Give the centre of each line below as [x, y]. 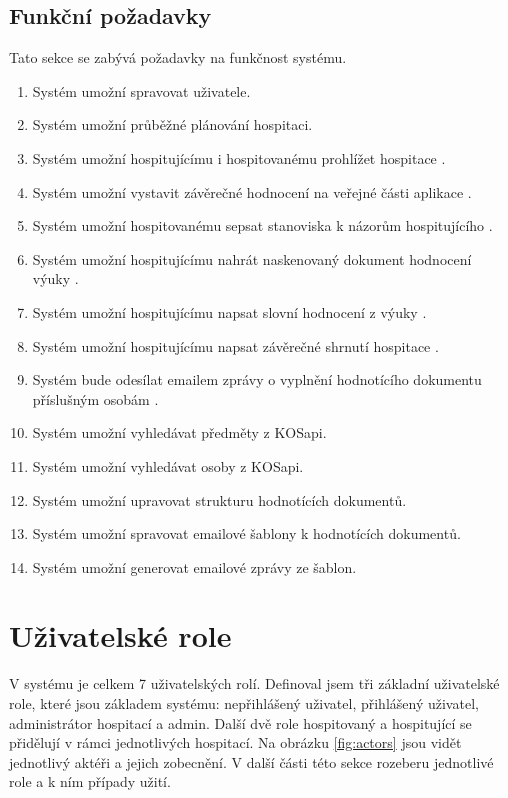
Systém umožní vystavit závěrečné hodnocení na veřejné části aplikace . [252, 191]
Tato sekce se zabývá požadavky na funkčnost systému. [178, 57]
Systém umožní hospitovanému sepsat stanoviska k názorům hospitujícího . [262, 225]
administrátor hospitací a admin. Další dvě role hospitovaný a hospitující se [240, 722]
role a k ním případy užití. [90, 781]
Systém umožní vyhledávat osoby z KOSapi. [168, 465]
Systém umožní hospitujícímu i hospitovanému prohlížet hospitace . [239, 157]
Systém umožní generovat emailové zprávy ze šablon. [194, 566]
